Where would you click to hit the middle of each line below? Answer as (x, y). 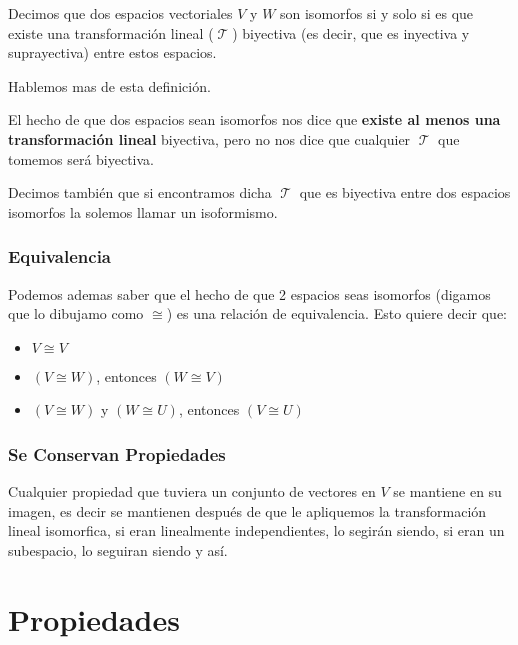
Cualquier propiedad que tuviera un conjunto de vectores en (192, 491)
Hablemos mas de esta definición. (109, 85)
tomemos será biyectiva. (81, 158)
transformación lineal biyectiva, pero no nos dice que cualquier (209, 138)
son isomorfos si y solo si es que (377, 13)
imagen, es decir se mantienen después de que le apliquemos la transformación (247, 510)
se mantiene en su (447, 491)
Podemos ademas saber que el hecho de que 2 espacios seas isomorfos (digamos (249, 293)
